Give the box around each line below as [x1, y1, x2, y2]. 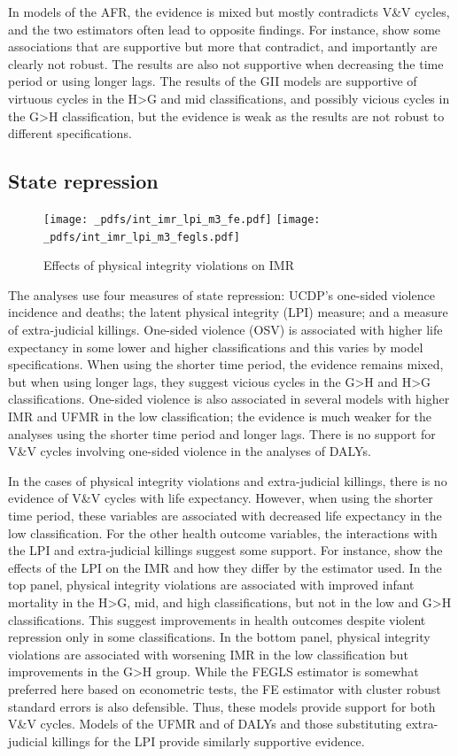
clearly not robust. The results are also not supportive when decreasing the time [8, 54, 444, 73]
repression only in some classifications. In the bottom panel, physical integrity [8, 628, 431, 646]
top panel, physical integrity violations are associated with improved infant [8, 575, 415, 594]
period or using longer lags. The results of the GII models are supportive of [8, 72, 417, 90]
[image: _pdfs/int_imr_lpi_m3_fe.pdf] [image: [43, 212, 321, 226]
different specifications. [8, 124, 132, 143]
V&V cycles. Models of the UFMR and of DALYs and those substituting [8, 714, 402, 733]
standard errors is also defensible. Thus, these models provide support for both [8, 697, 436, 715]
